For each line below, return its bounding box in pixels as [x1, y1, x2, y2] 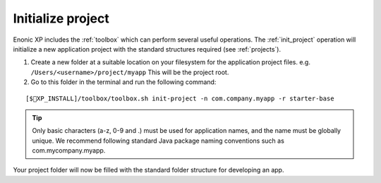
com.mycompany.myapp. [32, 146, 106, 155]
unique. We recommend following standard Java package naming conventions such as [32, 136, 285, 145]
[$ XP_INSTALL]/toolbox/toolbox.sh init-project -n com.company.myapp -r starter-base [25, 94, 334, 102]
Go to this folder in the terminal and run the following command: [30, 78, 217, 86]
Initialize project [13, 11, 109, 26]
